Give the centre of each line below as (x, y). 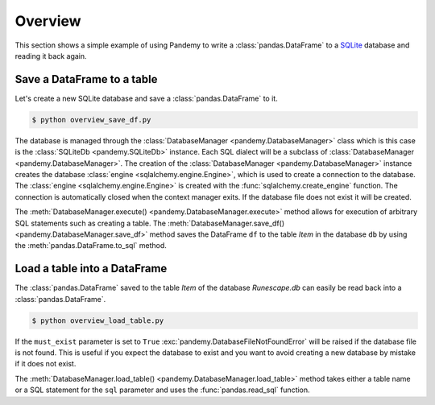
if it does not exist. (46, 364)
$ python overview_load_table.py (98, 320)
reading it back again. (51, 56)
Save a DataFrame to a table (86, 79)
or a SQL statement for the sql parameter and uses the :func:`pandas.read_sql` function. (162, 390)
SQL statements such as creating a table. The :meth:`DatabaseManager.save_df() (150, 223)
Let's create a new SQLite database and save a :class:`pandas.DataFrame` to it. (146, 98)
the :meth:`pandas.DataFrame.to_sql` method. (91, 246)
